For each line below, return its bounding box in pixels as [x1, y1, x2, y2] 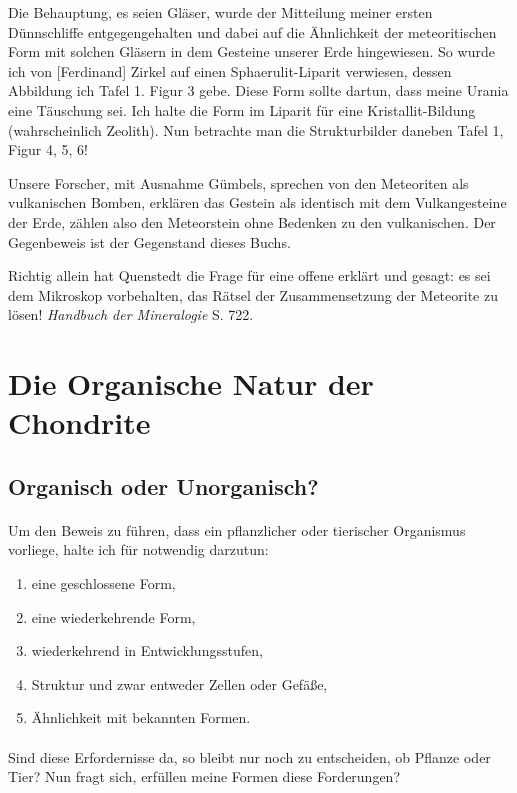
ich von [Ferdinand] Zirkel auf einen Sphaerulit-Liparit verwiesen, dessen [8, 60, 452, 81]
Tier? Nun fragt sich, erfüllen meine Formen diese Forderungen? [8, 766, 401, 787]
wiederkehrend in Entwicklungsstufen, [31, 640, 263, 661]
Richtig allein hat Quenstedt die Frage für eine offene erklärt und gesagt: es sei [8, 265, 491, 286]
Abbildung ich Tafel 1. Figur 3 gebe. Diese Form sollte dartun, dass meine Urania [8, 80, 509, 101]
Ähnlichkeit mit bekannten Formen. [31, 707, 251, 728]
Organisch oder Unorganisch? [8, 470, 319, 501]
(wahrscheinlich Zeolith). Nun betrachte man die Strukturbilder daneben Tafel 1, [8, 119, 504, 140]
